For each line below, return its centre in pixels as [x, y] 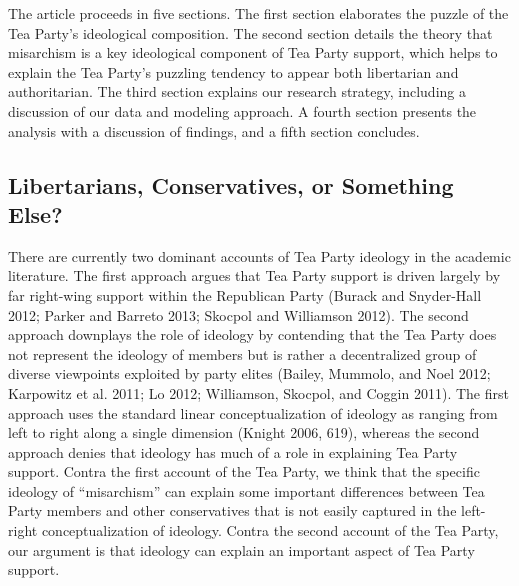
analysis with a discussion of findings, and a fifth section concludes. [214, 130]
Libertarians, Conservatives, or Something [231, 184]
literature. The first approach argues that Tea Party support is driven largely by [254, 275]
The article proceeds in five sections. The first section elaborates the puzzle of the [258, 13]
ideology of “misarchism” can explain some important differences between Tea [246, 490]
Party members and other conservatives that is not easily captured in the [232, 510]
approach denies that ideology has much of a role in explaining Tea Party [233, 451]
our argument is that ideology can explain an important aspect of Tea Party [241, 549]
